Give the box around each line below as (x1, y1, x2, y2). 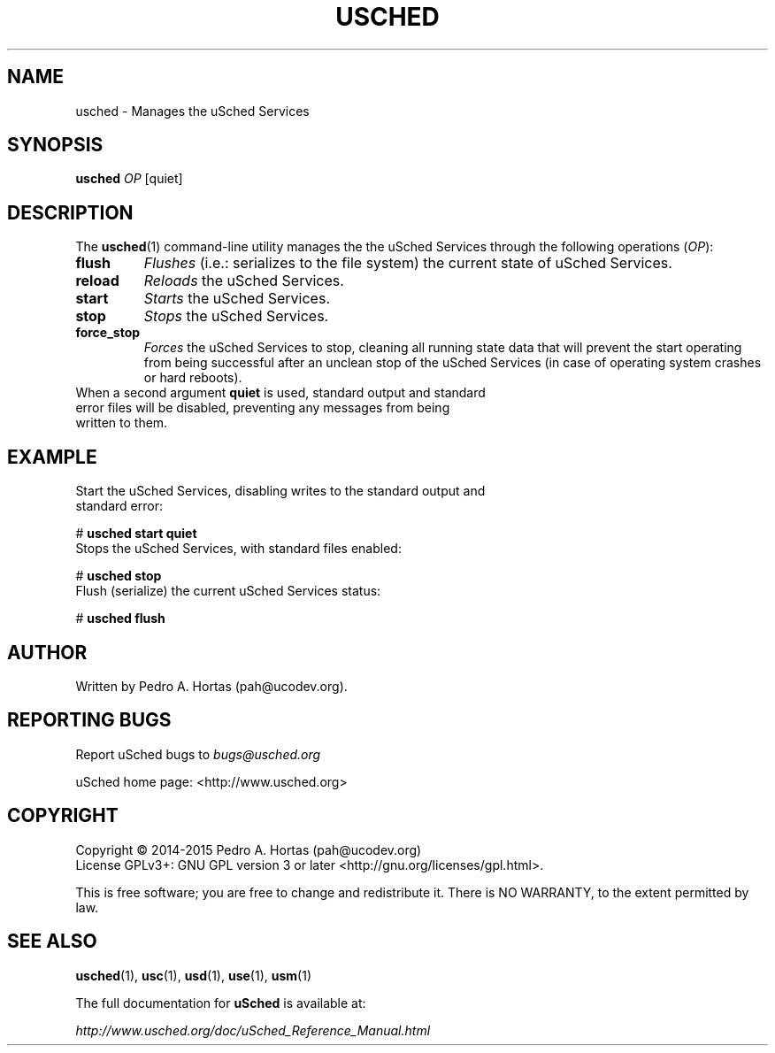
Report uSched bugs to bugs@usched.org (75, 746, 321, 762)
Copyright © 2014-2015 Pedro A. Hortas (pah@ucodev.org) (75, 842, 422, 857)
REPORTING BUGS (7, 709, 172, 732)
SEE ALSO (7, 930, 97, 953)
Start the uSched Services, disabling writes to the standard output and (75, 483, 486, 499)
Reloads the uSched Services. (143, 272, 344, 290)
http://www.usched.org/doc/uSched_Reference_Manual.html (75, 1022, 431, 1038)
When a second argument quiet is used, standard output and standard (75, 385, 486, 401)
